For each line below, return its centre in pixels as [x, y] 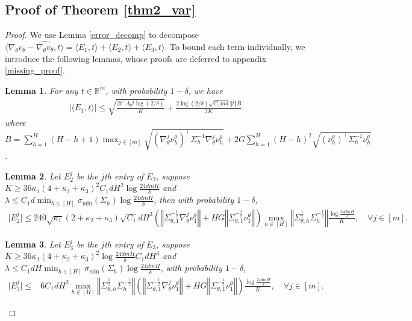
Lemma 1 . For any [42, 90]
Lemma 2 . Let [33, 176]
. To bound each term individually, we [235, 47]
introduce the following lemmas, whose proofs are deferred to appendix [136, 58]
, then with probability [194, 200]
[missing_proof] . [35, 70]
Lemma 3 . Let [33, 244]
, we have [205, 90]
